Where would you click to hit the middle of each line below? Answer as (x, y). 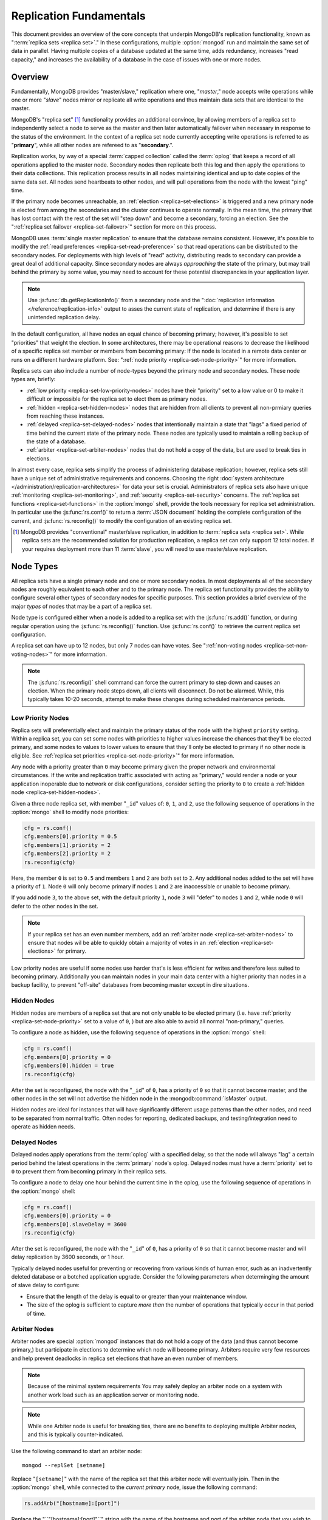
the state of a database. (56, 441)
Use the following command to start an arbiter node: (77, 1451)
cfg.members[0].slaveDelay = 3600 (75, 1224)
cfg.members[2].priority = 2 (67, 854)
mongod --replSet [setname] (64, 1465)
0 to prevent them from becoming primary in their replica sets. (89, 1171)
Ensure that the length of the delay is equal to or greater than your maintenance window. (137, 1296)
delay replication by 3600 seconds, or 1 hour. (68, 1257)
